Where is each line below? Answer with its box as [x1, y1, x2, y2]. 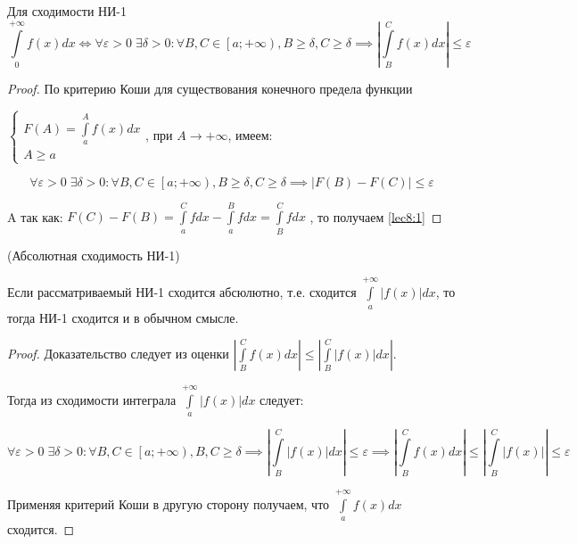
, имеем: [227, 126, 273, 144]
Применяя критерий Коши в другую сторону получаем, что [7, 494, 330, 513]
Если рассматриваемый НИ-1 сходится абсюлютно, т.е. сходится [7, 283, 357, 301]
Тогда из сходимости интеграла [7, 390, 177, 408]
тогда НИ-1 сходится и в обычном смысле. [7, 308, 239, 326]
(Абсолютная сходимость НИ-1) [7, 245, 180, 264]
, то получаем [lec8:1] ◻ [309, 207, 442, 226]
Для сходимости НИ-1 [7, 2, 127, 20]
